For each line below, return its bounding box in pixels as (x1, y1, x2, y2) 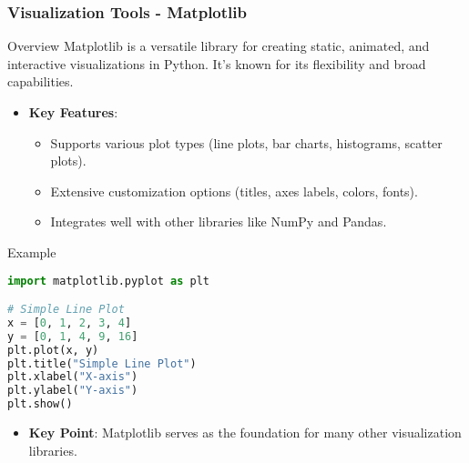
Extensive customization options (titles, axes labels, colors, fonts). (50, 181, 418, 200)
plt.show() (7, 398, 73, 411)
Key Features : (28, 103, 118, 121)
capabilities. (7, 72, 74, 91)
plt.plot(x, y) (7, 343, 99, 357)
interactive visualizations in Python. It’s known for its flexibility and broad (7, 54, 426, 73)
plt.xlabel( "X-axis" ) (7, 370, 138, 384)
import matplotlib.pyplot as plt (7, 274, 209, 287)
